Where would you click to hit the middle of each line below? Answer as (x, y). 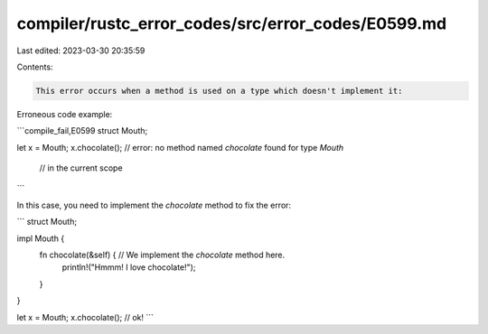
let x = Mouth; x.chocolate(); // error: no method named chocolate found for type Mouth (180, 147)
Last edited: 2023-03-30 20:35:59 (81, 51)
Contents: (35, 67)
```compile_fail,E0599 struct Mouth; (82, 131)
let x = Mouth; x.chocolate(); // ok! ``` (85, 317)
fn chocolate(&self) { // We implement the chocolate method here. (162, 255)
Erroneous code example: (65, 114)
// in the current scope (81, 168)
